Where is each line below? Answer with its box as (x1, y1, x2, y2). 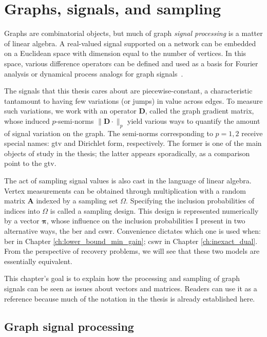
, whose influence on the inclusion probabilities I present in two (46, 215, 245, 226)
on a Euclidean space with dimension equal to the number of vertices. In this (4, 48, 246, 59)
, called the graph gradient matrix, (145, 105, 254, 116)
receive (241, 127, 263, 138)
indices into (4, 205, 40, 216)
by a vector (4, 215, 40, 226)
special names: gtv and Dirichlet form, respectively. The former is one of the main (4, 138, 262, 148)
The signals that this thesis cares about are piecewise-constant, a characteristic (4, 85, 253, 96)
